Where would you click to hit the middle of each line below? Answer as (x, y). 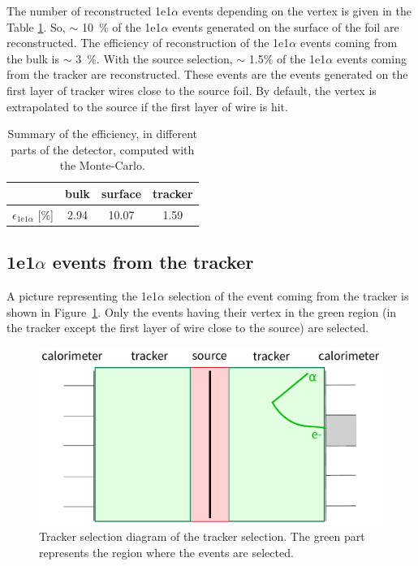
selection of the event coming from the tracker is (289, 296)
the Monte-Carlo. (102, 165)
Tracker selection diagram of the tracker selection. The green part (202, 536)
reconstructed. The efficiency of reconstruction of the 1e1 (148, 43)
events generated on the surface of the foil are (286, 26)
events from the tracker (153, 262)
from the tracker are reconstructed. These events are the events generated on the (207, 74)
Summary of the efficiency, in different (102, 134)
